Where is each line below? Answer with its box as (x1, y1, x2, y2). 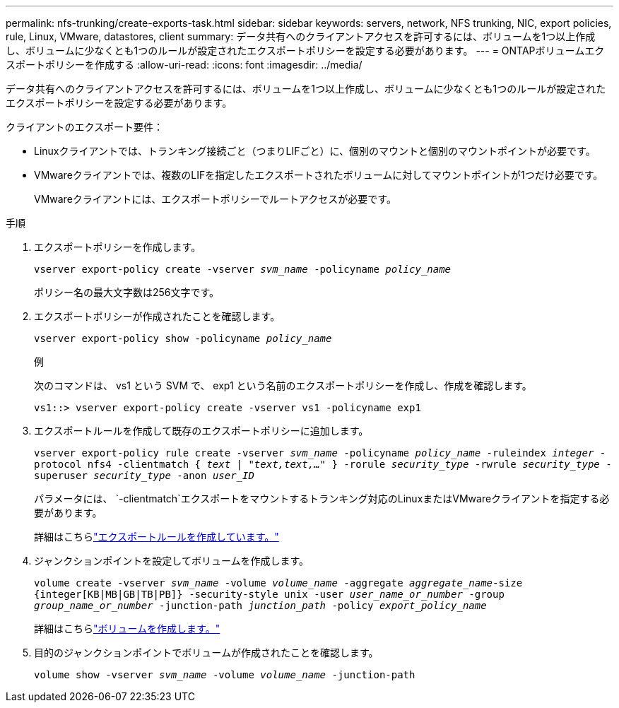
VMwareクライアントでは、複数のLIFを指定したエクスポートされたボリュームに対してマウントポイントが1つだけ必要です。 (34, 169, 603, 181)
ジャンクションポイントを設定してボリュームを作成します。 (34, 555, 309, 567)
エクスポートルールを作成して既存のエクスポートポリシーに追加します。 (34, 425, 369, 437)
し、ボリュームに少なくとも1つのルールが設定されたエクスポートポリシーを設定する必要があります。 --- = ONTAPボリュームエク (6, 45, 605, 57)
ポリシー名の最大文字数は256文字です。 (34, 286, 220, 298)
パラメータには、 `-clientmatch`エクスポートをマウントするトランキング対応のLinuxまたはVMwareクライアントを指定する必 (34, 492, 610, 505)
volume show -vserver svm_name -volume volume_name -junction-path (34, 669, 415, 680)
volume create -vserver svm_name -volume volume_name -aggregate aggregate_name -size (34, 577, 523, 589)
